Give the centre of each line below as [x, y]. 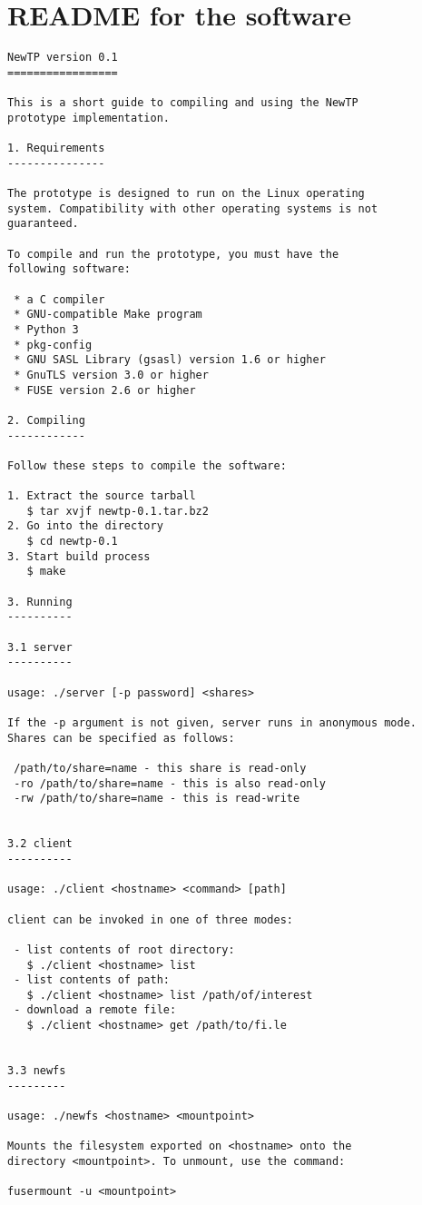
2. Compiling [46, 420]
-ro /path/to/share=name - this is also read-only [170, 783]
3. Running [40, 602]
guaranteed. [43, 224]
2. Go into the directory [85, 526]
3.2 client [40, 844]
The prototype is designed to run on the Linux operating [186, 194]
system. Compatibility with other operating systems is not [193, 208]
